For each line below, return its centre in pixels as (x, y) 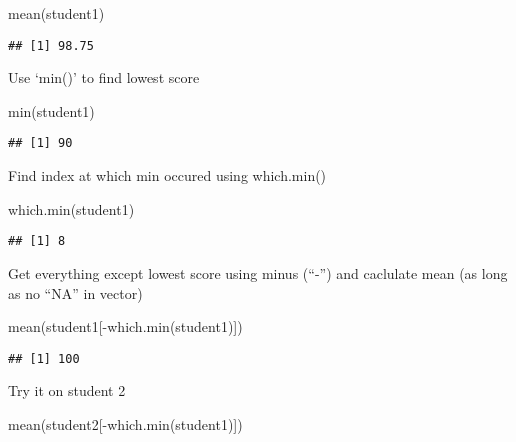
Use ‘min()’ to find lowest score (104, 77)
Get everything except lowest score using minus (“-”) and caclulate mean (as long (258, 272)
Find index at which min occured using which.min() (167, 175)
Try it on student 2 (67, 390)
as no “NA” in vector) (75, 292)
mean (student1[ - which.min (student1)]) (125, 326)
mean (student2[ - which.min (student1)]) (125, 423)
